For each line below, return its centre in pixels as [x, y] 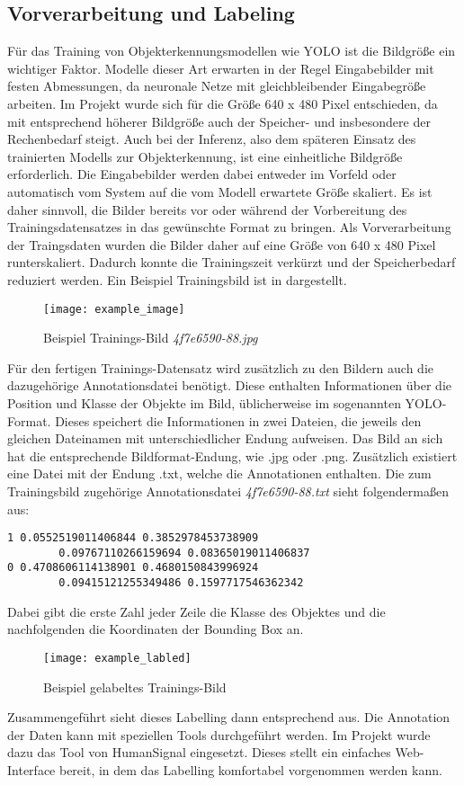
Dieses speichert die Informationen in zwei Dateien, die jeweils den [238, 420]
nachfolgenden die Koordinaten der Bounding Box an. [156, 629]
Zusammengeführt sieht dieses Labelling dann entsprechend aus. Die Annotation [229, 717]
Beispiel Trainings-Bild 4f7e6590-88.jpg [151, 338]
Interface [31, 769]
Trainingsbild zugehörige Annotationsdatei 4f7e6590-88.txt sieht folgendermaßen [228, 491]
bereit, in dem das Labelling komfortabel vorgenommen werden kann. [250, 769]
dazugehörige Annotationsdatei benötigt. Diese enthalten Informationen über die [230, 385]
